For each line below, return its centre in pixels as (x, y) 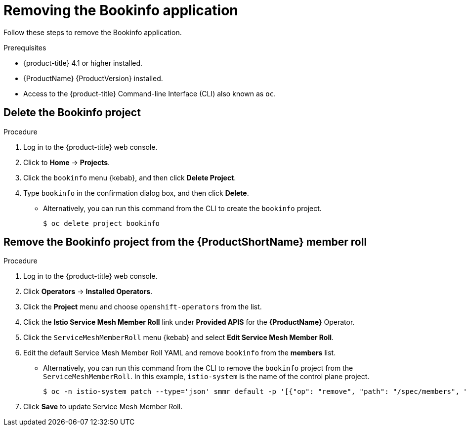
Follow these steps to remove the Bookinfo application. (93, 32)
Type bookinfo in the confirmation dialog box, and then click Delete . (136, 193)
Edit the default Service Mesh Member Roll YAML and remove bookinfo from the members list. (180, 353)
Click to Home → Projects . (67, 162)
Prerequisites (25, 47)
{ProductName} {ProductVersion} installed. (93, 78)
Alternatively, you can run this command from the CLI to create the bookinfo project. (182, 208)
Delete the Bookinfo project (72, 113)
